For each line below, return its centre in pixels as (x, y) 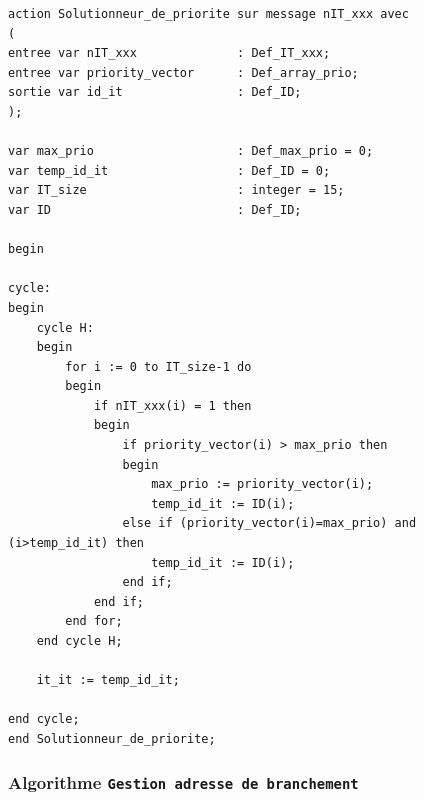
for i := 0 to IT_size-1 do (158, 366)
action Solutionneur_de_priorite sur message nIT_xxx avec (208, 14)
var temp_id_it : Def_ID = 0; (169, 170)
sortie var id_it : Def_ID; (155, 92)
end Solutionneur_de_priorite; (112, 738)
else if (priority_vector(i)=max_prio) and (269, 523)
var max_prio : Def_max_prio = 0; (191, 151)
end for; (94, 621)
